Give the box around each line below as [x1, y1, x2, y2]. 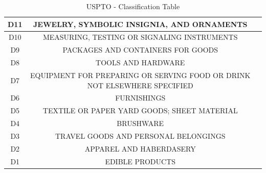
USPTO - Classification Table [86, 1, 180, 11]
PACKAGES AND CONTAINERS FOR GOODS [62, 44, 218, 55]
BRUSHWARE [117, 118, 164, 129]
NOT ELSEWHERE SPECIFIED [87, 80, 193, 90]
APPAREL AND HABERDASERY [84, 143, 196, 154]
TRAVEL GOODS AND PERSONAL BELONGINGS [55, 130, 226, 141]
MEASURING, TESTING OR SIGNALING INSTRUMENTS [42, 32, 238, 42]
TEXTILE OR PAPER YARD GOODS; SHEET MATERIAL [42, 105, 238, 116]
